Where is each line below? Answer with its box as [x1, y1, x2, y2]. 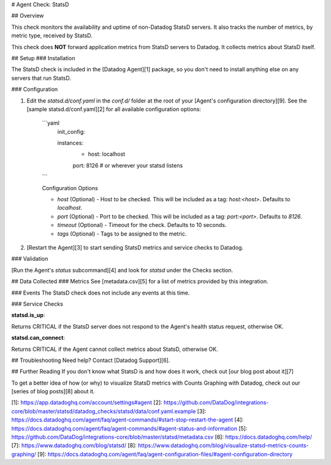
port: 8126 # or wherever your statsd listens [72, 161, 183, 169]
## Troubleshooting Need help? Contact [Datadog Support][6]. [11, 356, 170, 364]
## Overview [11, 12, 44, 20]
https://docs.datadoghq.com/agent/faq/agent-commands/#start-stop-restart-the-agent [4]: [11, 416, 244, 423]
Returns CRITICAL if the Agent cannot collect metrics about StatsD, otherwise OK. [11, 345, 218, 353]
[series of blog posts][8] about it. [11, 388, 95, 395]
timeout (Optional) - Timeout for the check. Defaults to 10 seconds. [57, 221, 227, 229]
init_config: [57, 128, 85, 135]
